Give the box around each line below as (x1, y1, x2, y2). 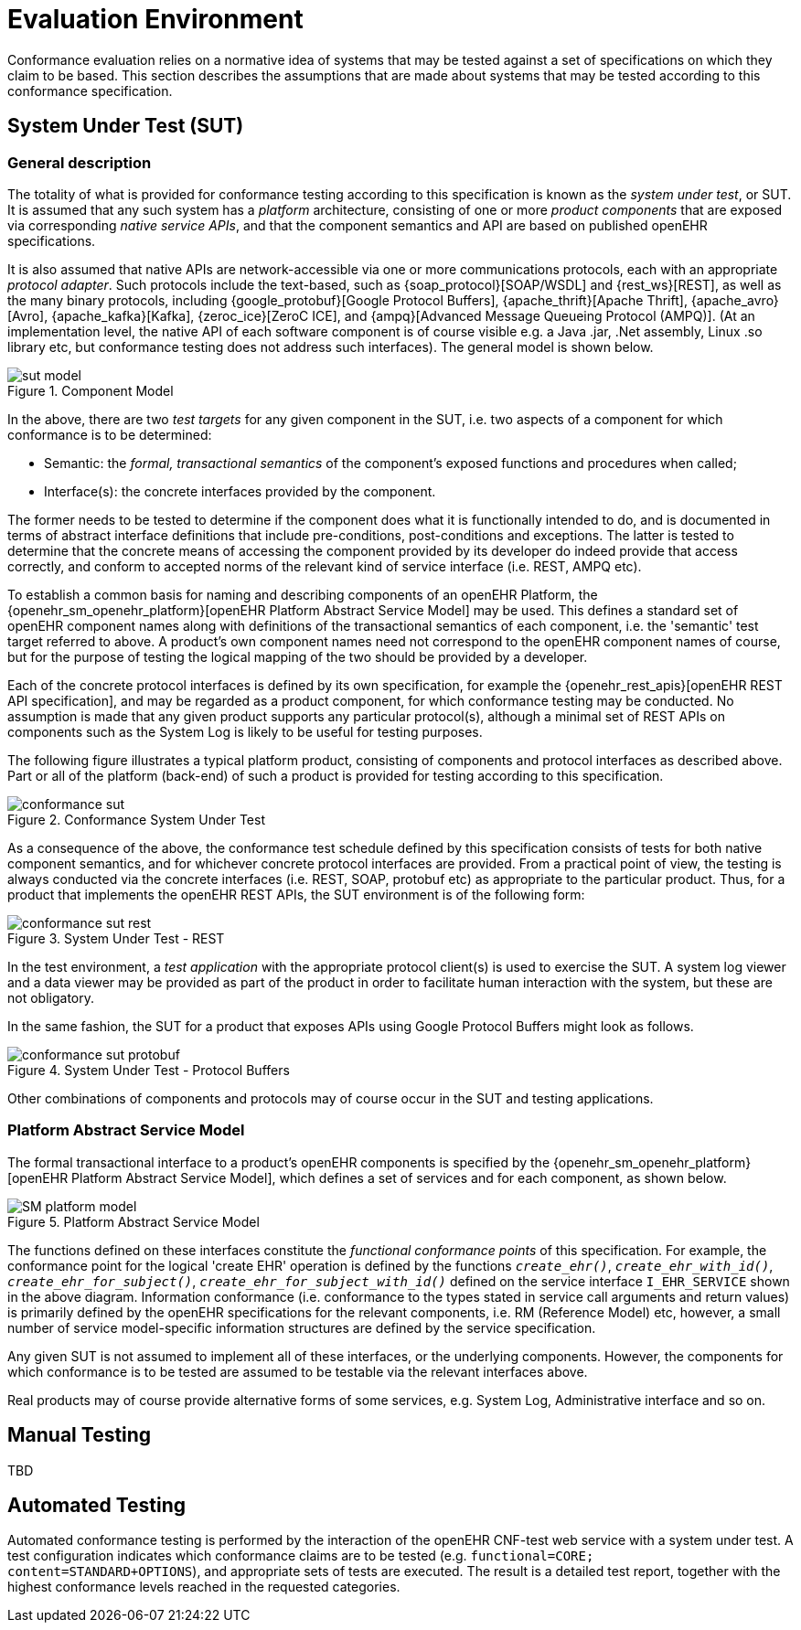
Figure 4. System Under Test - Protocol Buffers (7, 1061, 290, 1078)
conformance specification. (7, 82, 173, 99)
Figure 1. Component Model (7, 382, 174, 399)
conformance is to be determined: (7, 426, 212, 442)
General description (7, 153, 152, 172)
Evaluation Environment (7, 4, 304, 35)
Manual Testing (7, 1423, 152, 1447)
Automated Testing (7, 1493, 187, 1517)
